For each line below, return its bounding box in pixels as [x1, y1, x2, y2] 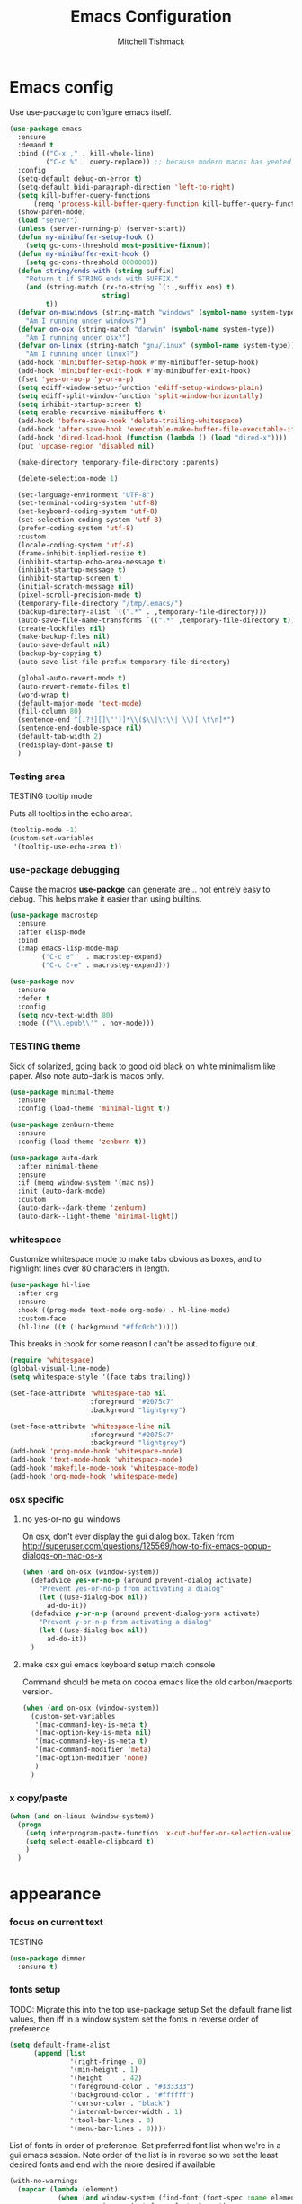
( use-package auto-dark [9, 1153, 99, 1162]
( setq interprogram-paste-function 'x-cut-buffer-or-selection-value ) [25, 1828, 296, 1837]
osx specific [9, 1493, 65, 1506]
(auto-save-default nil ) [17, 641, 111, 650]
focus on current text [9, 1916, 103, 1929]
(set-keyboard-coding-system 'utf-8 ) [17, 507, 159, 516]
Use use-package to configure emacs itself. [9, 106, 172, 118]
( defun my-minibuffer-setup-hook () [17, 233, 155, 242]
